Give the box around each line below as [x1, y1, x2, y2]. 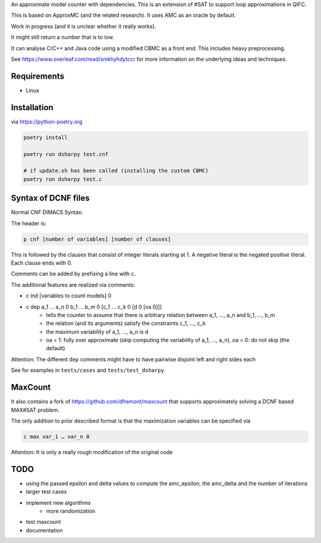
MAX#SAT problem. [11, 406, 59, 414]
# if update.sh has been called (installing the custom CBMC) [23, 167, 209, 174]
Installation [11, 102, 53, 113]
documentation [26, 526, 64, 533]
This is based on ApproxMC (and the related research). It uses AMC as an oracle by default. [11, 12, 236, 19]
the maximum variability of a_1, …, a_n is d [46, 328, 149, 335]
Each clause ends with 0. [11, 259, 73, 266]
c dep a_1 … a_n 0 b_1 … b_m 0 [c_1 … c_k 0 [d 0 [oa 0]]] [26, 303, 162, 310]
